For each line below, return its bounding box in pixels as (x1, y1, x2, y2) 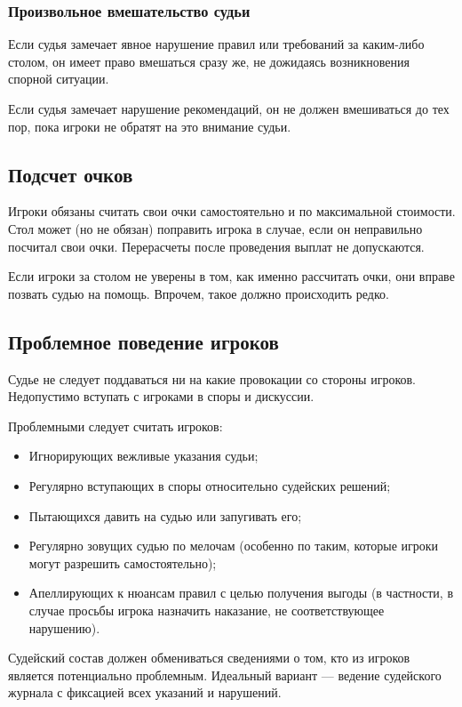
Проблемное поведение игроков (8, 327, 279, 355)
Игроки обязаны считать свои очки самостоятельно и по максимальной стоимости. (8, 202, 456, 221)
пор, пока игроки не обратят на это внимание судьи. (8, 116, 291, 135)
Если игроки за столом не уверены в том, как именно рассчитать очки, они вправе (8, 267, 455, 285)
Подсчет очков (8, 160, 133, 188)
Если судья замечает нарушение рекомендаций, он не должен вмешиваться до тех (8, 100, 450, 117)
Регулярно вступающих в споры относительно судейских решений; (28, 476, 391, 494)
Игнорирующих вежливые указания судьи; (28, 446, 259, 465)
